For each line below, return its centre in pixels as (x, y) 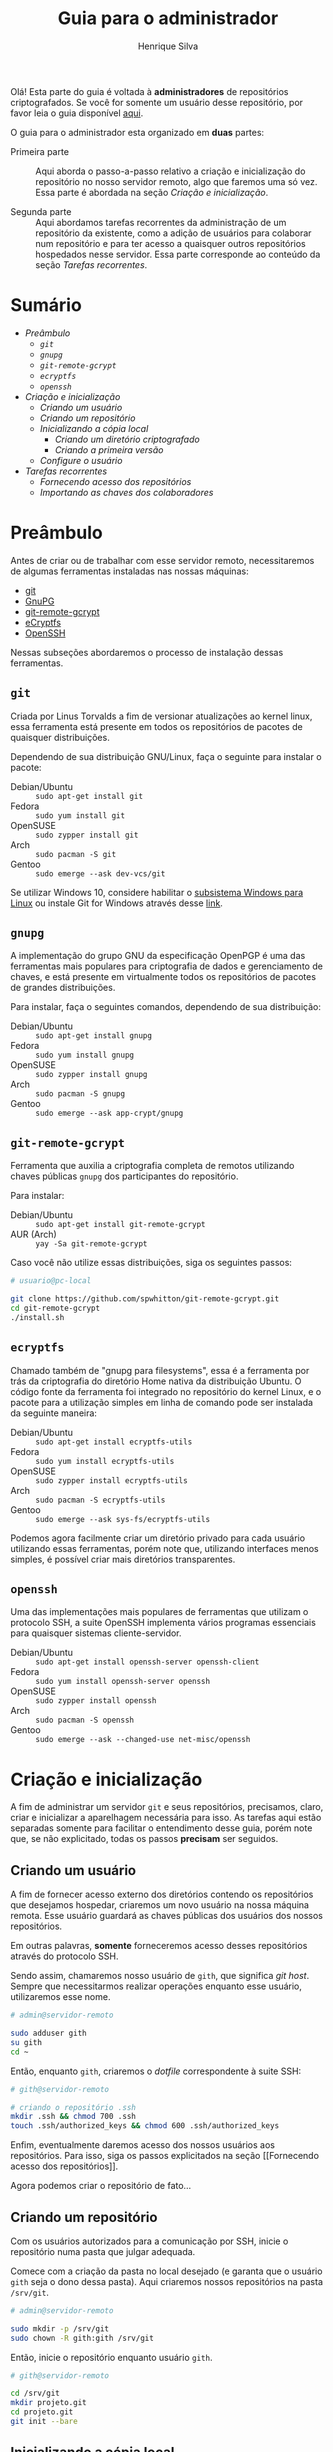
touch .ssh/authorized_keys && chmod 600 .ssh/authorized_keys (145, 2126)
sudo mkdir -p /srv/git (60, 2328)
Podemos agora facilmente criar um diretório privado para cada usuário (158, 1538)
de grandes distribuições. (63, 988)
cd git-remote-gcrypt (55, 1308)
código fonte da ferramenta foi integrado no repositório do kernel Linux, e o (166, 1391)
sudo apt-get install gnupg (94, 1036)
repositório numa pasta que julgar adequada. (103, 2251)
